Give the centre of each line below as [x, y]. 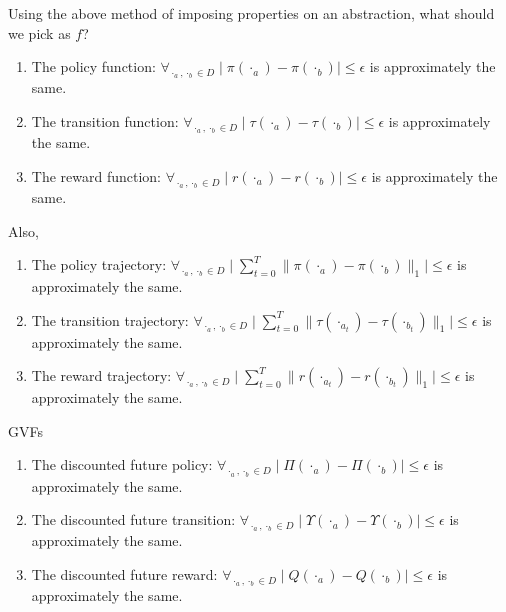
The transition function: [105, 120]
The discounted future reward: [124, 573]
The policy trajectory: [99, 264]
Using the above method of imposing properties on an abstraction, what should [251, 13]
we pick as [39, 32]
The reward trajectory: [101, 375]
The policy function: [93, 66]
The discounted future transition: [133, 519]
